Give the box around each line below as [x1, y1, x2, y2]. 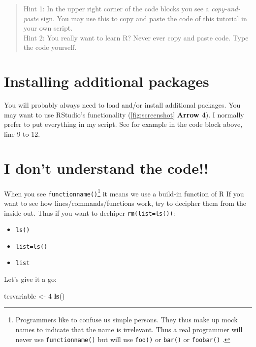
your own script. [23, 23, 73, 33]
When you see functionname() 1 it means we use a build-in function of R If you [4, 187, 244, 198]
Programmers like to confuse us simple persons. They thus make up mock [15, 314, 238, 325]
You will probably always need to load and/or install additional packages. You [4, 100, 241, 110]
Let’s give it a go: [4, 274, 57, 284]
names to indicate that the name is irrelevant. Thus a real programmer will [15, 324, 243, 334]
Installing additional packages [4, 71, 209, 91]
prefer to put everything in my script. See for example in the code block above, [4, 119, 243, 129]
